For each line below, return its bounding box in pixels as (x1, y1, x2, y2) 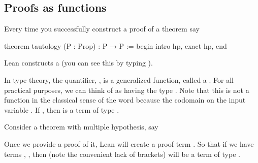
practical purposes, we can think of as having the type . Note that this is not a (4, 84, 249, 95)
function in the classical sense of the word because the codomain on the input (4, 94, 246, 105)
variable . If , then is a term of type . (4, 104, 119, 115)
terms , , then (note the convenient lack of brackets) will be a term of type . (4, 148, 240, 159)
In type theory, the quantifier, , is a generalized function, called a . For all (4, 74, 234, 85)
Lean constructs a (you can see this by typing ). (4, 57, 153, 68)
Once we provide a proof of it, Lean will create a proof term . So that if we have (4, 138, 254, 149)
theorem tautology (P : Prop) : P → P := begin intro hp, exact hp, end (4, 40, 227, 51)
